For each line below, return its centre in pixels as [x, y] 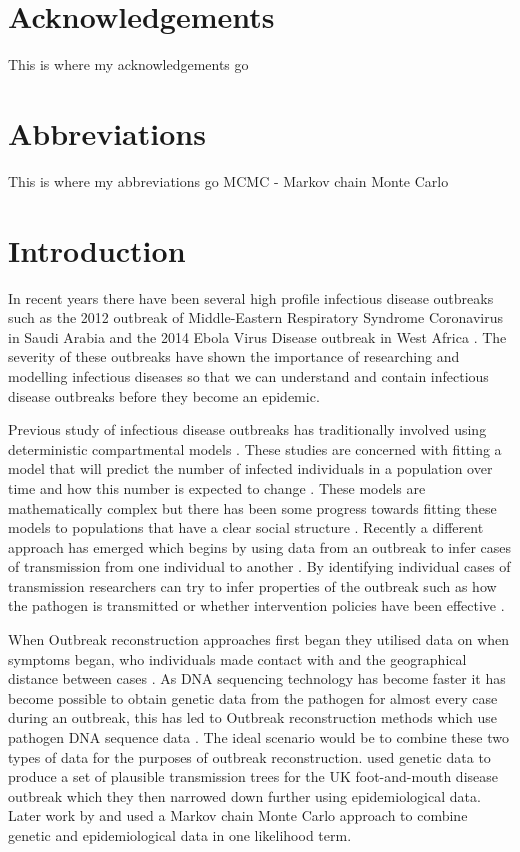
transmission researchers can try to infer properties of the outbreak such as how [252, 585]
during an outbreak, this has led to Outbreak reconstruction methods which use [253, 717]
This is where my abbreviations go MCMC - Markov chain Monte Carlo [228, 180]
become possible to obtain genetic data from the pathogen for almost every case [253, 697]
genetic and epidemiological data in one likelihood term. [180, 835]
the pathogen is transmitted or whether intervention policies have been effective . [256, 605]
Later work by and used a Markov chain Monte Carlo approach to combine [238, 815]
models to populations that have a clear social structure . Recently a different [246, 527]
